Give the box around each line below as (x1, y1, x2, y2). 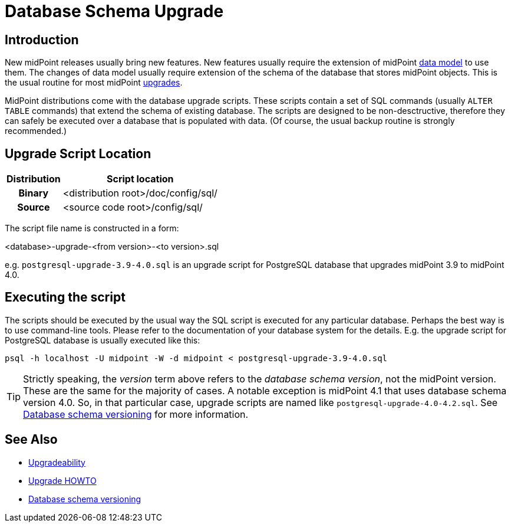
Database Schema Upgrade (5, 1, 224, 21)
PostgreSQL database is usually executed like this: (5, 335, 200, 345)
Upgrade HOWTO (28, 475, 97, 486)
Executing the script (5, 290, 126, 305)
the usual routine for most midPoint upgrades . (5, 77, 183, 88)
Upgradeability (28, 457, 85, 467)
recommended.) (5, 126, 67, 136)
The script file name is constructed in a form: (5, 223, 179, 234)
